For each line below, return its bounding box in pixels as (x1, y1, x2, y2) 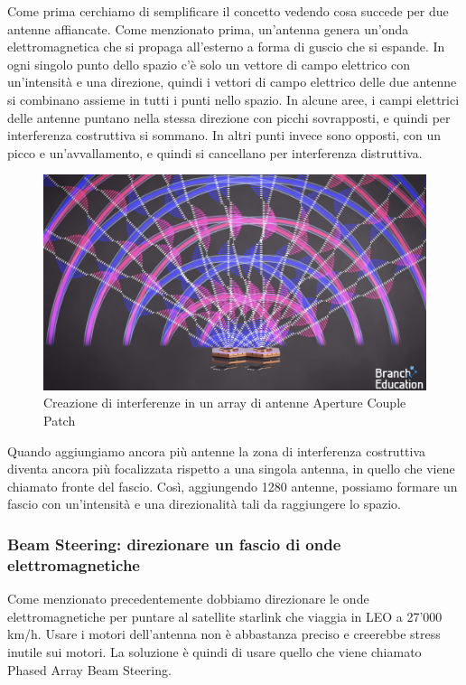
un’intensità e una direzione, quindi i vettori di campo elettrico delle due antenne (7, 72, 457, 91)
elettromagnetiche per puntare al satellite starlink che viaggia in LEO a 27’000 (7, 606, 443, 625)
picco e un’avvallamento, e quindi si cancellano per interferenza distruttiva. (7, 143, 423, 162)
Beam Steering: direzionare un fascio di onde (7, 532, 341, 555)
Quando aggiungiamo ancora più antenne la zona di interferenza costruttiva (7, 441, 426, 460)
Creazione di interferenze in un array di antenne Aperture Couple (43, 393, 406, 412)
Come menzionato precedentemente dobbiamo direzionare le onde (7, 589, 369, 608)
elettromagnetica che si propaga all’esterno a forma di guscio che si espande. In (7, 37, 445, 56)
